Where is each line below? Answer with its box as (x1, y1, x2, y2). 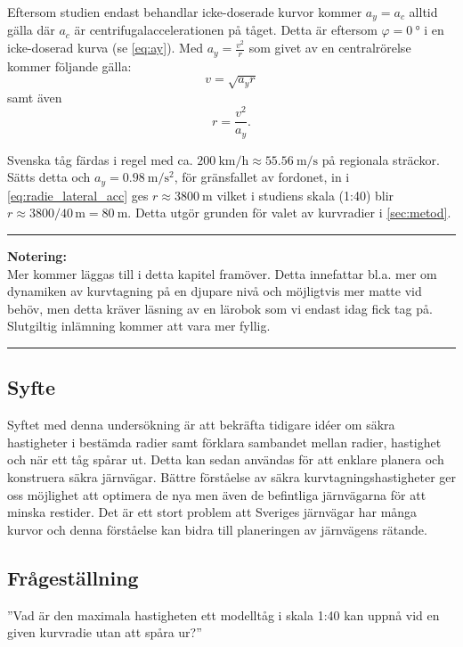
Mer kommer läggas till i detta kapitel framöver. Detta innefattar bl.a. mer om (7, 264, 437, 283)
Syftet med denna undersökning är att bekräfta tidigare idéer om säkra (7, 415, 395, 434)
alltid (409, 3, 438, 20)
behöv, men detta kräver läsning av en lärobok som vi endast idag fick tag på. (7, 299, 433, 317)
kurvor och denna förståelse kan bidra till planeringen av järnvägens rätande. (7, 520, 427, 538)
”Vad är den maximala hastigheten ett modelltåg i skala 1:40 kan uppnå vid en (7, 605, 440, 624)
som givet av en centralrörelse (248, 38, 411, 57)
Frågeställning (7, 563, 139, 591)
